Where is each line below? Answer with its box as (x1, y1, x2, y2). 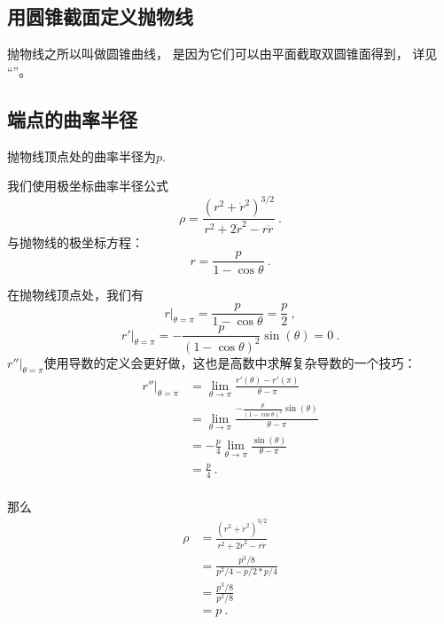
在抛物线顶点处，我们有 (7, 285, 144, 303)
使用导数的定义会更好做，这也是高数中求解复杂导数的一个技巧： (43, 353, 417, 371)
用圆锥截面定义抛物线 (7, 3, 193, 30)
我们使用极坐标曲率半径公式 (7, 176, 168, 195)
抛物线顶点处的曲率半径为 (7, 146, 156, 165)
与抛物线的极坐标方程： (7, 232, 144, 251)
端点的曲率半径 (7, 105, 137, 132)
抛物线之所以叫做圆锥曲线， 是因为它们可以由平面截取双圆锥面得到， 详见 (7, 44, 438, 63)
